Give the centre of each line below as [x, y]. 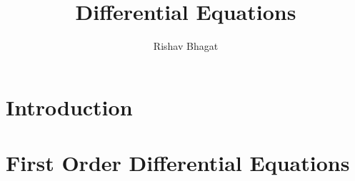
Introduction [69, 107]
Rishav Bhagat [186, 46]
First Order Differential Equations [178, 163]
